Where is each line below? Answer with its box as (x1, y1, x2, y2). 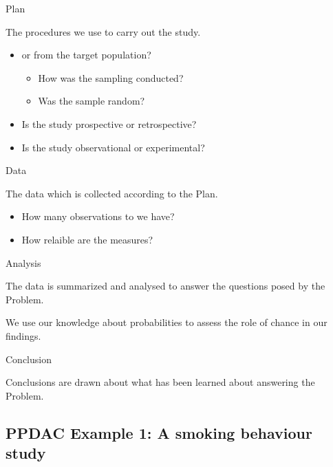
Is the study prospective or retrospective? (21, 116, 197, 131)
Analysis (6, 255, 41, 270)
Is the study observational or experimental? (21, 140, 205, 154)
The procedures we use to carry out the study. (6, 24, 201, 39)
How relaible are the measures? (21, 232, 153, 246)
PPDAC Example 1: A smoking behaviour (6, 422, 312, 443)
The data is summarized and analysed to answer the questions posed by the (6, 279, 325, 293)
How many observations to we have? (21, 209, 175, 224)
